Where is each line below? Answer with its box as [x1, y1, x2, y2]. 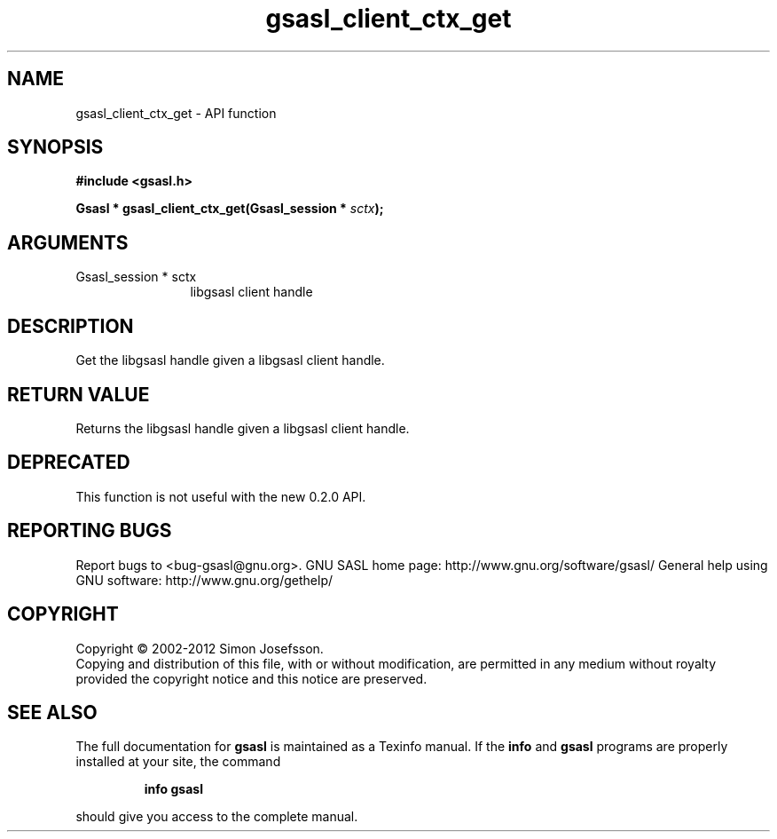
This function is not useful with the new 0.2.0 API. [75, 488, 366, 504]
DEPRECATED [7, 451, 130, 474]
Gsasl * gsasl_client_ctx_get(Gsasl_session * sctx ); [75, 201, 384, 217]
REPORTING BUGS [7, 519, 172, 542]
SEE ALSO [7, 700, 98, 724]
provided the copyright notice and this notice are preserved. [75, 670, 428, 686]
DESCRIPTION [7, 314, 134, 337]
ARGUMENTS [7, 231, 129, 254]
